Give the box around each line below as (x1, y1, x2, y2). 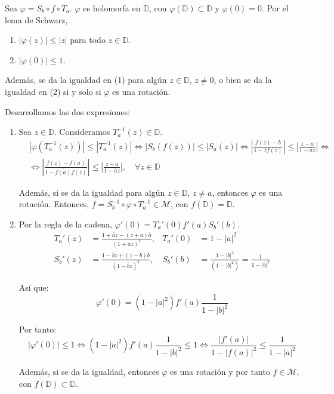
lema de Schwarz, (5, 13, 68, 26)
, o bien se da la (214, 73, 272, 86)
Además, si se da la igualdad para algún (18, 186, 165, 198)
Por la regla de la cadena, (18, 218, 113, 230)
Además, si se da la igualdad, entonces (18, 365, 159, 378)
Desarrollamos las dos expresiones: (5, 105, 130, 118)
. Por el (261, 2, 289, 14)
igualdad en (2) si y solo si (5, 85, 101, 97)
